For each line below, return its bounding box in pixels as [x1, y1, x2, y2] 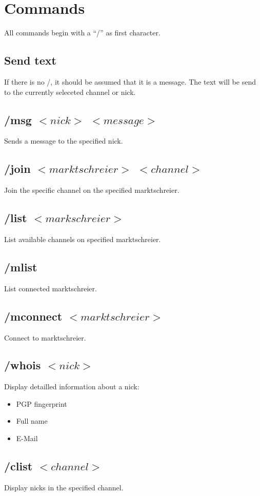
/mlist [4, 259, 37, 274]
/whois [4, 357, 41, 373]
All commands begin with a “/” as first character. [4, 27, 161, 38]
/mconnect [4, 308, 63, 324]
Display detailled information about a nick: [4, 381, 139, 392]
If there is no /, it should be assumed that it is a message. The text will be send [4, 76, 256, 87]
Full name [16, 415, 48, 426]
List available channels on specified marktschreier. [4, 233, 161, 244]
